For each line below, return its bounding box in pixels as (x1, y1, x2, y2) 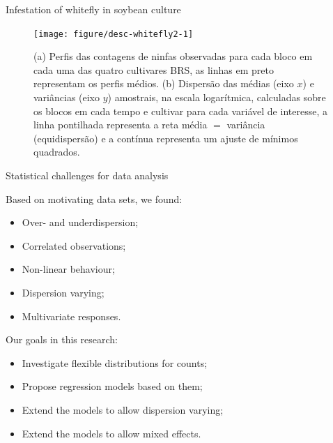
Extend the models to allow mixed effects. (22, 426, 201, 440)
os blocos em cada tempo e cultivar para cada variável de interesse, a (33, 103, 327, 118)
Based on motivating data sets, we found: (6, 191, 183, 206)
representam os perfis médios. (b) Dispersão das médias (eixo (33, 76, 294, 91)
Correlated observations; (22, 238, 126, 253)
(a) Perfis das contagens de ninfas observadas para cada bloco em (33, 49, 313, 63)
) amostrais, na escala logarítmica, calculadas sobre (107, 90, 326, 105)
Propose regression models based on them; (22, 379, 203, 393)
